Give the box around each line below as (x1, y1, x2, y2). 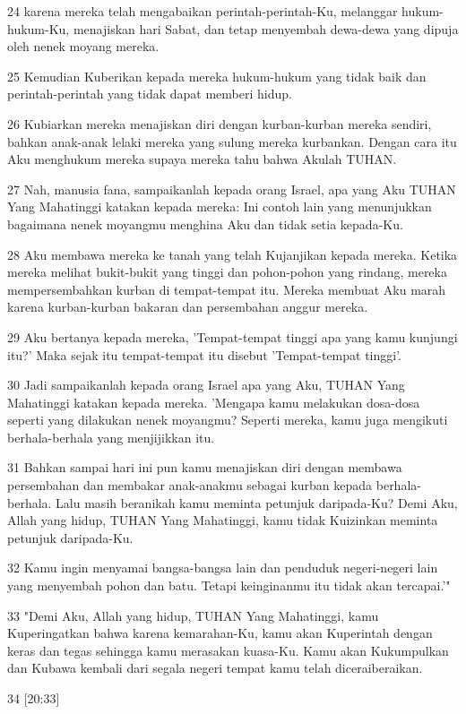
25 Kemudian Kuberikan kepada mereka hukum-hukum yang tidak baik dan (7, 66, 427, 85)
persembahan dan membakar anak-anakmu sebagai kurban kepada (7, 476, 373, 495)
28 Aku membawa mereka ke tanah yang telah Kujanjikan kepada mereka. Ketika (7, 245, 458, 263)
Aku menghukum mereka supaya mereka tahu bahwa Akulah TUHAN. (7, 150, 397, 168)
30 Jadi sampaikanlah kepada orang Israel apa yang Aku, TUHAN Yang (7, 375, 405, 394)
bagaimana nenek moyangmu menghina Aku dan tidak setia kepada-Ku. (7, 214, 403, 233)
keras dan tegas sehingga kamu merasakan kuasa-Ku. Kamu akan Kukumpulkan (7, 641, 449, 659)
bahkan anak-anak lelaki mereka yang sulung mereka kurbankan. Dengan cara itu (7, 132, 457, 151)
